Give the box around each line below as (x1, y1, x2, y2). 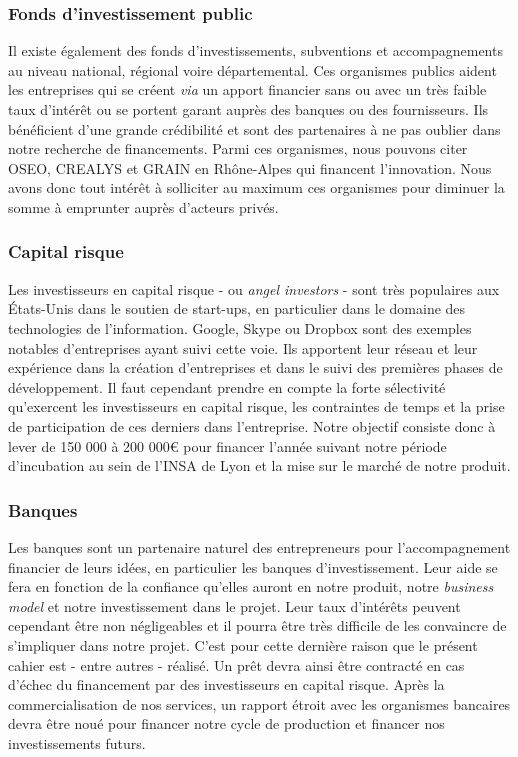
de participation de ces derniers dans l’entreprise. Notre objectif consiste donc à (8, 415, 496, 436)
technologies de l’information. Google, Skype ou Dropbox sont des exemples (8, 317, 472, 338)
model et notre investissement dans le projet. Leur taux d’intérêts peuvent (8, 595, 461, 616)
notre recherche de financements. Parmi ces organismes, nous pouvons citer (8, 138, 468, 159)
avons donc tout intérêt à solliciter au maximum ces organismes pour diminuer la (8, 177, 505, 198)
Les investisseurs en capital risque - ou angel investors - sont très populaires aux (8, 278, 500, 299)
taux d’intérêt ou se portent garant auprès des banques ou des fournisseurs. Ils (8, 99, 489, 119)
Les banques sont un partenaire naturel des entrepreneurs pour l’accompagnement (8, 536, 511, 557)
